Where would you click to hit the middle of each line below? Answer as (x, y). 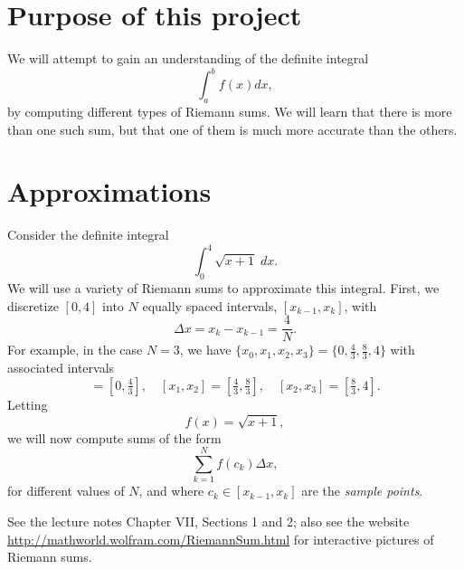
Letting (28, 404)
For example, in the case (75, 350)
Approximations (109, 191)
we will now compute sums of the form (114, 437)
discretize (33, 305)
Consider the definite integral (88, 235)
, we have (205, 350)
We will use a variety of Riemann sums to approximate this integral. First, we (223, 288)
